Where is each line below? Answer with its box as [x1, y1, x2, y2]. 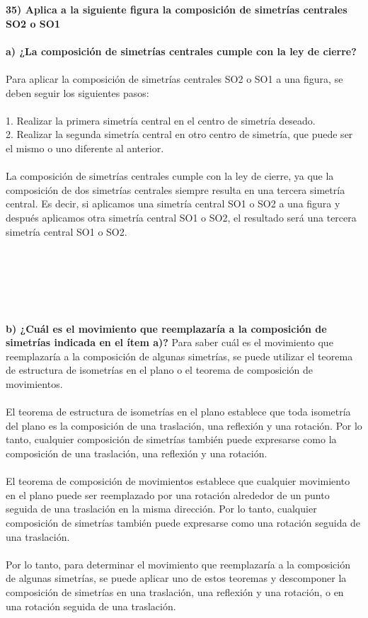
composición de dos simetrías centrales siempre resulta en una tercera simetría [6, 182, 345, 197]
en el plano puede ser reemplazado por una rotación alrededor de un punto [6, 487, 330, 502]
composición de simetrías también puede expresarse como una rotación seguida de [6, 515, 361, 530]
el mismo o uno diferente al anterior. [6, 140, 164, 155]
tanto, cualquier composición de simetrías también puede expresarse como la [6, 432, 337, 447]
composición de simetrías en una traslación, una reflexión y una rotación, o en [6, 584, 344, 599]
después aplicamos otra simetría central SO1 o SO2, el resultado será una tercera [6, 210, 357, 224]
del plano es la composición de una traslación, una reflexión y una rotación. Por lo [6, 418, 362, 433]
